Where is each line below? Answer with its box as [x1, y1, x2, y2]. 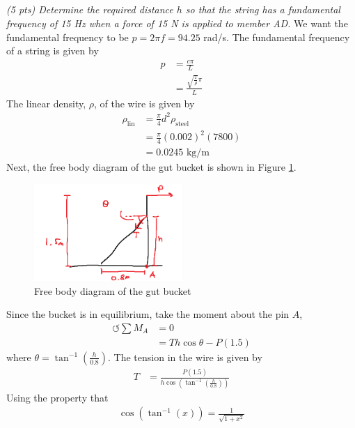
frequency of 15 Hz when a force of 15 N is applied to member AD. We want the [6, 15, 348, 30]
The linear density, [6, 95, 86, 110]
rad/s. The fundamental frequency [203, 29, 350, 44]
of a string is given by [6, 43, 99, 58]
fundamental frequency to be [6, 29, 129, 44]
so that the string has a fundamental [185, 2, 340, 17]
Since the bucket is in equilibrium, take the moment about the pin [6, 307, 290, 321]
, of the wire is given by [93, 95, 195, 110]
